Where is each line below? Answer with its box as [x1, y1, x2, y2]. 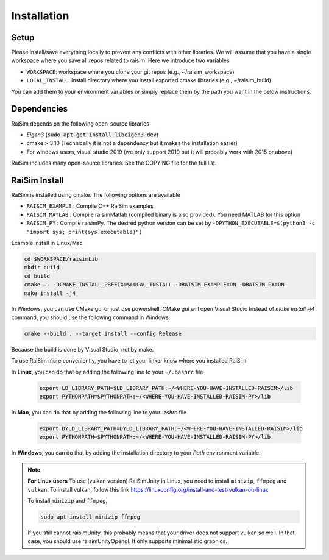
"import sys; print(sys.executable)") [26, 229, 143, 235]
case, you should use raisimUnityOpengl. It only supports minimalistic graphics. [27, 537, 228, 545]
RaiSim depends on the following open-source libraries [11, 119, 149, 127]
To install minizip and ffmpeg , [27, 497, 108, 504]
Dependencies [11, 104, 68, 114]
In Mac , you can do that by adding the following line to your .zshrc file [11, 408, 187, 416]
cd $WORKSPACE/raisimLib [24, 255, 99, 262]
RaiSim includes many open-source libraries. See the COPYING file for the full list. [11, 159, 217, 167]
